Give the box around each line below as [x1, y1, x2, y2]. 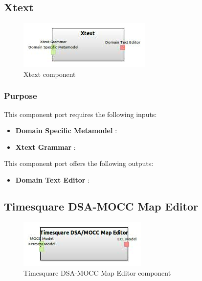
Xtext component [23, 69, 76, 79]
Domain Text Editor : [15, 174, 90, 185]
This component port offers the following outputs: [4, 158, 154, 168]
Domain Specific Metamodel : [15, 125, 117, 136]
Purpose [4, 90, 37, 102]
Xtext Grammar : [15, 141, 76, 152]
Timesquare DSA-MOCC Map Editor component [23, 268, 171, 278]
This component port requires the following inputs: [4, 109, 157, 119]
